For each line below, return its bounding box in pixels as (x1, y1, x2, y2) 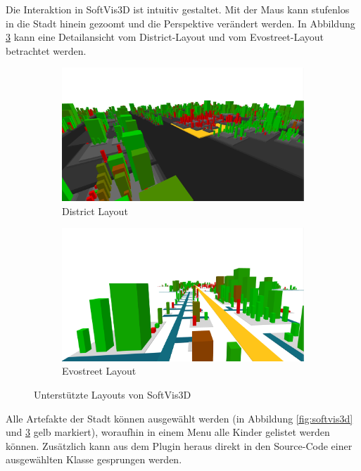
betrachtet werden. (6, 43, 87, 58)
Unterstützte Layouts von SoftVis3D (34, 387, 191, 402)
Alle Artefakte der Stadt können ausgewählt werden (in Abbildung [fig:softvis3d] (6, 411, 353, 425)
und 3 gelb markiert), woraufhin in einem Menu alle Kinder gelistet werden (6, 425, 330, 439)
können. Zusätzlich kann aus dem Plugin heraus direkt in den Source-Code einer (6, 438, 353, 453)
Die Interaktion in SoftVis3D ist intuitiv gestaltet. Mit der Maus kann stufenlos (6, 2, 350, 16)
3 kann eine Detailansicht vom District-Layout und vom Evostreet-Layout (6, 30, 324, 44)
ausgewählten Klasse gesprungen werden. (6, 452, 182, 467)
